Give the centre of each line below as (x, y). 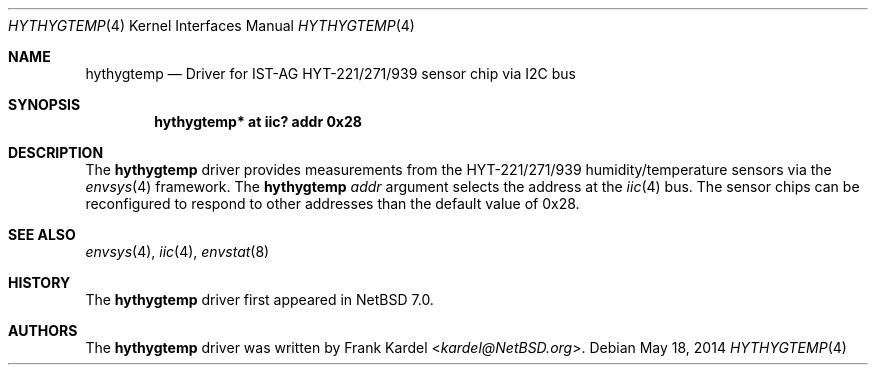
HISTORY (39, 282)
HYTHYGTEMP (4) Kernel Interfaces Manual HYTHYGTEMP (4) (211, 25)
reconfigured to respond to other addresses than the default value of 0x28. (332, 203)
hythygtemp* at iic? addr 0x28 (258, 121)
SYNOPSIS (44, 104)
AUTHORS (43, 330)
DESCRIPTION (56, 152)
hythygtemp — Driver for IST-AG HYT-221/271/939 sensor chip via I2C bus (331, 73)
